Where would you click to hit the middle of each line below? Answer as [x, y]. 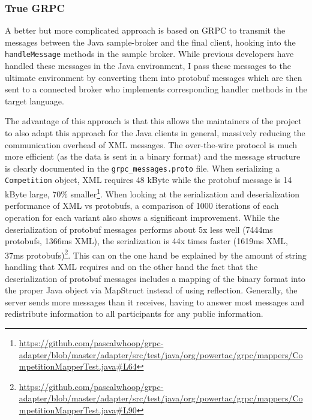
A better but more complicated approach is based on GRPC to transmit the [145, 30]
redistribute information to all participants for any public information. [134, 313]
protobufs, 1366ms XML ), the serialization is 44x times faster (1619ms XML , [146, 241]
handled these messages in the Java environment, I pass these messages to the [148, 66]
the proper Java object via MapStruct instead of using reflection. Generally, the [151, 290]
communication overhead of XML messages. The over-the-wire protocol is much [151, 144]
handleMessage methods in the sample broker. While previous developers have [149, 54]
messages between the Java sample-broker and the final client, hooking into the [150, 42]
